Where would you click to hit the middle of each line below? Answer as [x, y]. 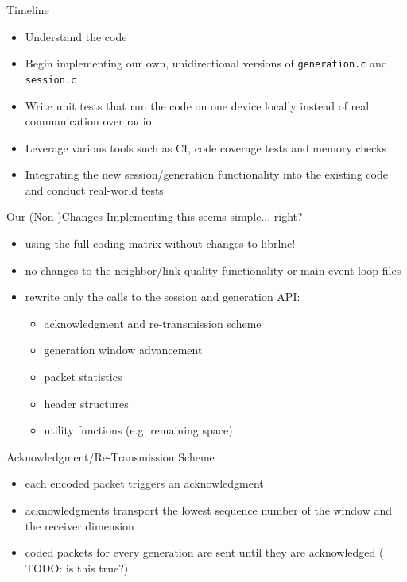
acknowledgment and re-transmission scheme [153, 323]
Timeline [28, 10]
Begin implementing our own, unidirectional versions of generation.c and [206, 63]
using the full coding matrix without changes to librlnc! [160, 243]
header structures [86, 403]
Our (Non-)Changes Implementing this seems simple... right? [155, 216]
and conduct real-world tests [94, 189]
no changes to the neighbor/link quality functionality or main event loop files [213, 270]
